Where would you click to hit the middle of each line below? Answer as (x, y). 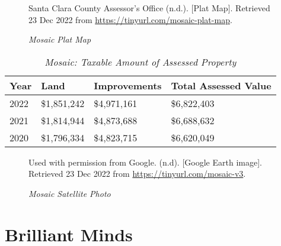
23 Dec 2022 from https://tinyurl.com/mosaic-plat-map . (130, 19)
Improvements (128, 85)
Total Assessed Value (221, 85)
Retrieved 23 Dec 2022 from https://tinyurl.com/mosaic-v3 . (137, 174)
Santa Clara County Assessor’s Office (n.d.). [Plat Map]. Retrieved (149, 8)
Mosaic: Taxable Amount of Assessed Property (140, 61)
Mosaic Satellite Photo (70, 193)
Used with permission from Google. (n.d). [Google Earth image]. (145, 162)
